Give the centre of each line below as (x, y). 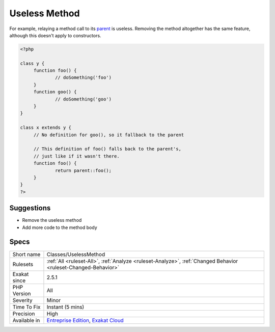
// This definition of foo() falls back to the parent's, (107, 149)
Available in (26, 320)
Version (22, 293)
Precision (24, 314)
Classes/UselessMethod (76, 254)
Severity (22, 300)
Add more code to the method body (60, 227)
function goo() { (55, 92)
